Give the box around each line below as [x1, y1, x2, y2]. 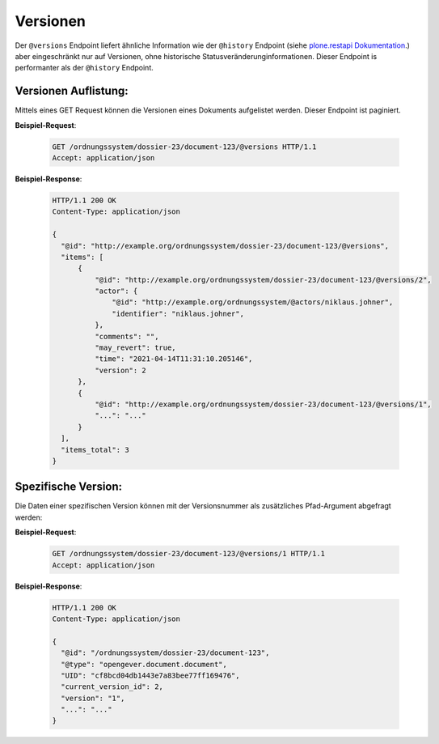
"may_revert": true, [94, 343, 177, 352]
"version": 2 [94, 365, 147, 375]
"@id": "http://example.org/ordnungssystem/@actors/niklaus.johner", [112, 298, 394, 307]
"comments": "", [94, 332, 159, 341]
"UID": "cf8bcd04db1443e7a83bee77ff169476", [61, 670, 240, 680]
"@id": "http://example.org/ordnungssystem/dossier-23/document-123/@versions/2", [94, 275, 432, 284]
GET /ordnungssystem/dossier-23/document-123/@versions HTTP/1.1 [52, 142, 317, 151]
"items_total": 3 [61, 445, 129, 454]
